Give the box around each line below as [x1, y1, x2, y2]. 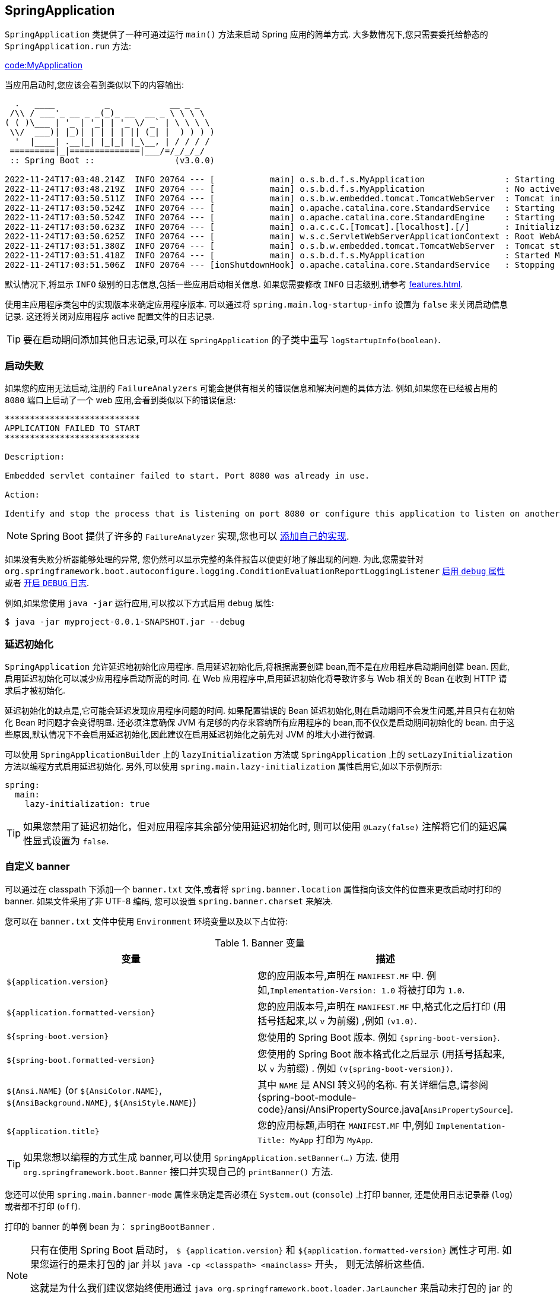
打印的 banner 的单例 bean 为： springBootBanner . [5, 1221, 215, 1231]
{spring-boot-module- [257, 1091, 357, 1103]
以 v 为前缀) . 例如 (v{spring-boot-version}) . [257, 1062, 453, 1074]
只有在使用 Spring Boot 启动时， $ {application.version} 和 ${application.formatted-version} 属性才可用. [30, 1243, 499, 1256]
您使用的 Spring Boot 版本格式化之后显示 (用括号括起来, [257, 1047, 505, 1060]
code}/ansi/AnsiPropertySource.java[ [257, 1103, 424, 1115]
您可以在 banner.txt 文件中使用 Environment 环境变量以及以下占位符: [5, 916, 288, 926]
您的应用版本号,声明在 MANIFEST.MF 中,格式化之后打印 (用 [257, 1000, 506, 1012]
